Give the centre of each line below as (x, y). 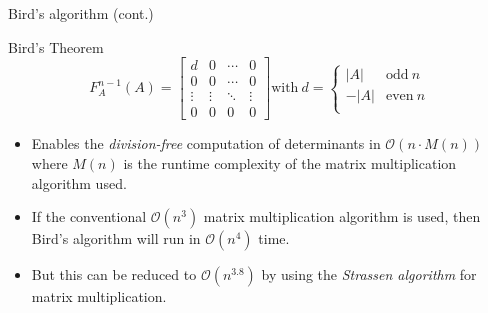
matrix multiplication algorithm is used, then (342, 216)
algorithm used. (79, 182)
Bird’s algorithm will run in (116, 238)
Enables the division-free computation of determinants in (206, 143)
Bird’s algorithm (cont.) (81, 13)
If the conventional (89, 216)
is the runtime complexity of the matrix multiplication (290, 162)
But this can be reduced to (114, 274)
